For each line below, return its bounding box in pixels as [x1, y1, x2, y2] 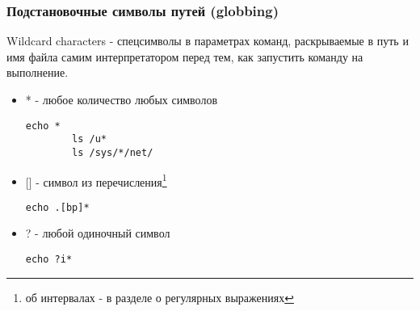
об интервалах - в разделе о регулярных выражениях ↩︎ [25, 288, 294, 305]
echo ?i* [25, 254, 73, 266]
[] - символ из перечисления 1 [25, 170, 167, 190]
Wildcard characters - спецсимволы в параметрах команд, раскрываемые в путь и [6, 32, 409, 49]
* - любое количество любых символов [25, 91, 218, 107]
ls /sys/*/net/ [72, 146, 153, 158]
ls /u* [72, 133, 107, 145]
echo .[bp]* [25, 201, 90, 213]
